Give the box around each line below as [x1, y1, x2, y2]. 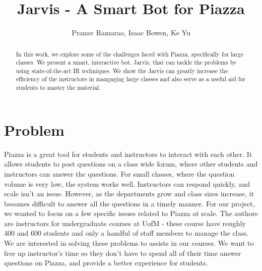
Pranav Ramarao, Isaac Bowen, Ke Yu [72, 27, 190, 38]
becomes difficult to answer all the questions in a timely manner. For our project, [4, 198, 255, 208]
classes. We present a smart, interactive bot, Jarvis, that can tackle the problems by [16, 58, 237, 67]
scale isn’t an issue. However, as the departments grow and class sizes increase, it [4, 188, 254, 199]
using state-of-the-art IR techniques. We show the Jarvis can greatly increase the [16, 66, 228, 75]
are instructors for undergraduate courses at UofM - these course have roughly [4, 218, 246, 228]
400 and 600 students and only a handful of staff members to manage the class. [4, 228, 249, 238]
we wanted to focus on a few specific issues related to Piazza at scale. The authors [4, 208, 258, 219]
